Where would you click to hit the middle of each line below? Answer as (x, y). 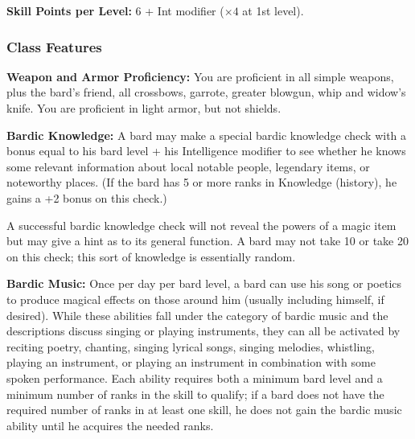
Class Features (54, 46)
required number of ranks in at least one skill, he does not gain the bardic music (204, 410)
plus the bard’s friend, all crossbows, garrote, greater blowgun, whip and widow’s (206, 92)
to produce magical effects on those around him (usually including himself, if (195, 299)
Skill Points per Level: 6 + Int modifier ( (115, 10)
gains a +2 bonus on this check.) (87, 197)
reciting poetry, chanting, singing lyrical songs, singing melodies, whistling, (191, 346)
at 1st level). (273, 10)
